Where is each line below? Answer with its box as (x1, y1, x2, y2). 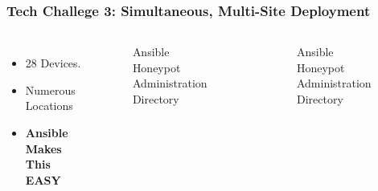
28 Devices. (25, 55, 81, 71)
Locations (25, 97, 73, 114)
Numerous (25, 81, 76, 98)
